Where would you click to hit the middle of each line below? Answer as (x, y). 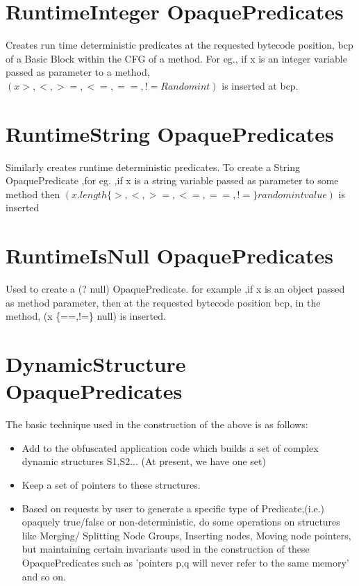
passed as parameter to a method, (78, 72)
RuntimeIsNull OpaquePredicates (169, 255)
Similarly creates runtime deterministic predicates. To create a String (153, 166)
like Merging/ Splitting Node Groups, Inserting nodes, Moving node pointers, (186, 535)
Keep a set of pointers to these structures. (111, 485)
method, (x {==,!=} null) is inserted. (86, 316)
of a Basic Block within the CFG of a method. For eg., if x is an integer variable (176, 58)
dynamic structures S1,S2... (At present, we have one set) (144, 461)
